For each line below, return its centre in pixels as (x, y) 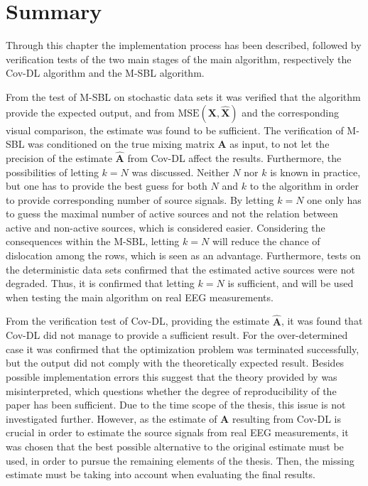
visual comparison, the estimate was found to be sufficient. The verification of (175, 130)
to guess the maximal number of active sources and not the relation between (172, 214)
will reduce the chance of (266, 241)
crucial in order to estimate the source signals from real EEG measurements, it (177, 432)
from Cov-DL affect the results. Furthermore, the (234, 157)
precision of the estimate (59, 157)
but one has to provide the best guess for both (107, 186)
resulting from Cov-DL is (286, 418)
